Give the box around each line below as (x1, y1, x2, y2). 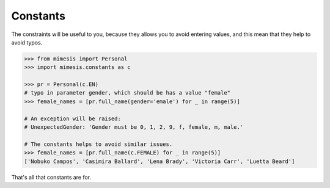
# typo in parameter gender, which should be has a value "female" (24, 89, 231, 96)
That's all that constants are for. (11, 173, 92, 181)
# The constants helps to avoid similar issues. (24, 140, 173, 148)
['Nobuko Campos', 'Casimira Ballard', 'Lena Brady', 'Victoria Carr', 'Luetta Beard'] (24, 157, 295, 165)
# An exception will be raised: (24, 115, 122, 122)
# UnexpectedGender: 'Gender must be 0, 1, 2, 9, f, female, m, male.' (24, 124, 244, 131)
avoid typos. (11, 38, 43, 46)
